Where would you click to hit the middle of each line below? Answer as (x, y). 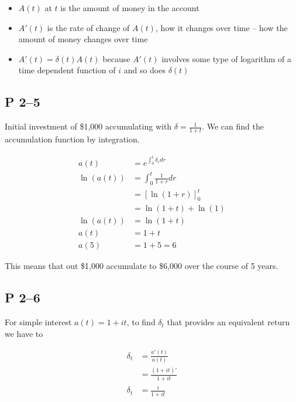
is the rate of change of (88, 27)
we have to (24, 333)
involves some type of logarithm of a (226, 58)
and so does (144, 70)
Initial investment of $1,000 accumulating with (88, 126)
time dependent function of (67, 70)
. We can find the (233, 126)
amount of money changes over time (83, 39)
